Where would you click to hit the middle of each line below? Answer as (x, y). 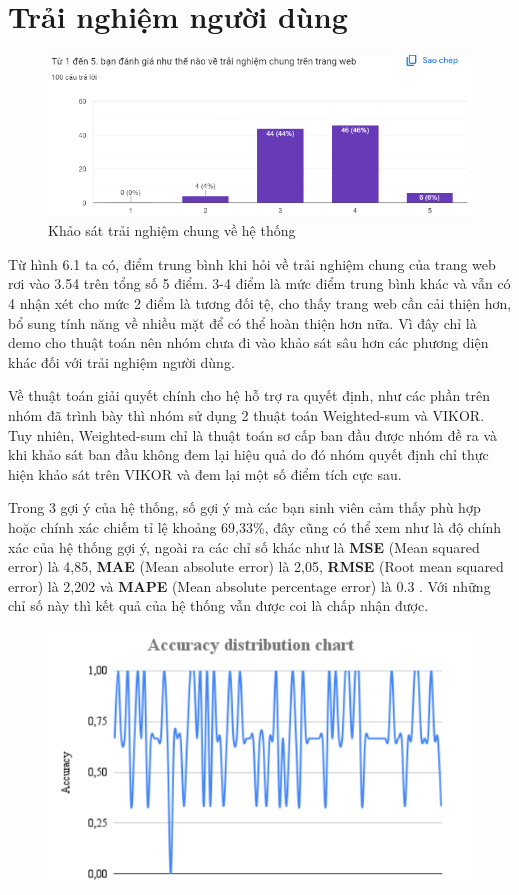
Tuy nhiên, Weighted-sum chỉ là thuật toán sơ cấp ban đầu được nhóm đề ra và (253, 434)
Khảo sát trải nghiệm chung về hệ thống (172, 230)
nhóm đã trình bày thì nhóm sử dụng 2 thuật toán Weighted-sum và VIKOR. (246, 414)
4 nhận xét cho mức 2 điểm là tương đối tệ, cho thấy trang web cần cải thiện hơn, (260, 303)
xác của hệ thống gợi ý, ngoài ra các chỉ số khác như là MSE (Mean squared (244, 546)
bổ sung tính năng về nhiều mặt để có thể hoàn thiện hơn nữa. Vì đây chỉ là (242, 322)
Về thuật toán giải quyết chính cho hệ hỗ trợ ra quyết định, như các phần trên (249, 395)
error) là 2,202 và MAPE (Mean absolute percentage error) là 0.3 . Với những (249, 585)
